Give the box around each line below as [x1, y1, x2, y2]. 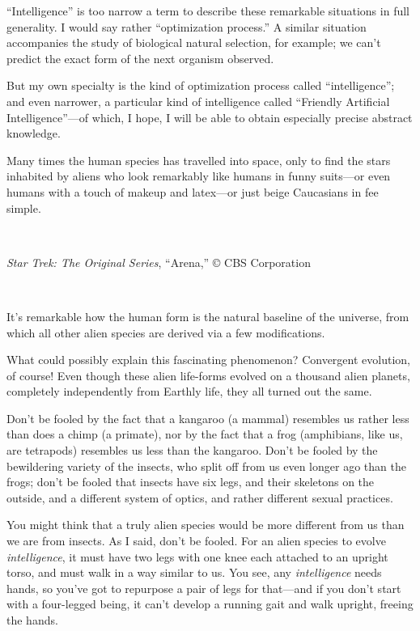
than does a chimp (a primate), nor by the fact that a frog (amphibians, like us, [6, 426, 403, 443]
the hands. [6, 612, 58, 628]
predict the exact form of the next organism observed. [6, 49, 274, 66]
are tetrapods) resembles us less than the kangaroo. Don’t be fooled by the [6, 442, 378, 459]
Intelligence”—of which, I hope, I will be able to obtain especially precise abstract [6, 108, 413, 125]
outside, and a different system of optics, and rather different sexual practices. [6, 489, 393, 506]
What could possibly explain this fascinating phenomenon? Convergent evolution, [6, 351, 410, 368]
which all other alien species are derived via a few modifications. [6, 324, 325, 341]
